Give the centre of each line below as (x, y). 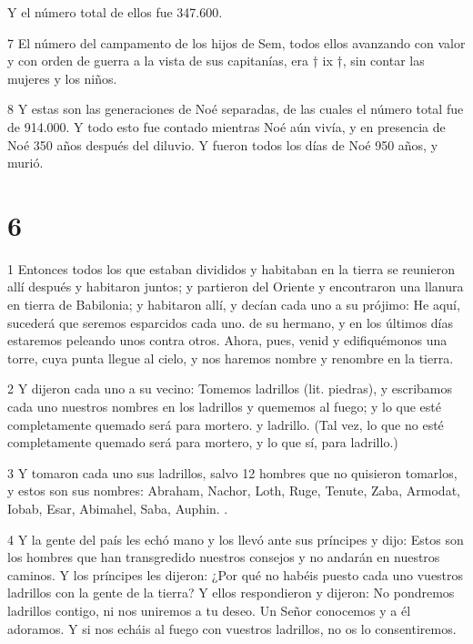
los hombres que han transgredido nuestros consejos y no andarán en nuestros (224, 557)
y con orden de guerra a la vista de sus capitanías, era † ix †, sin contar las (216, 61)
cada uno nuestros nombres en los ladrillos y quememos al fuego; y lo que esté (224, 407)
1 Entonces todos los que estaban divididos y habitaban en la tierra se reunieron (231, 268)
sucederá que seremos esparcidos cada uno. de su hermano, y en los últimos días (231, 322)
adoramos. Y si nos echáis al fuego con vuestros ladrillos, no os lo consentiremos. (232, 628)
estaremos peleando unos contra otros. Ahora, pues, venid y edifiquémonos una (227, 340)
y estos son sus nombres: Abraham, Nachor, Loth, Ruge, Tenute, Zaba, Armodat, (234, 491)
